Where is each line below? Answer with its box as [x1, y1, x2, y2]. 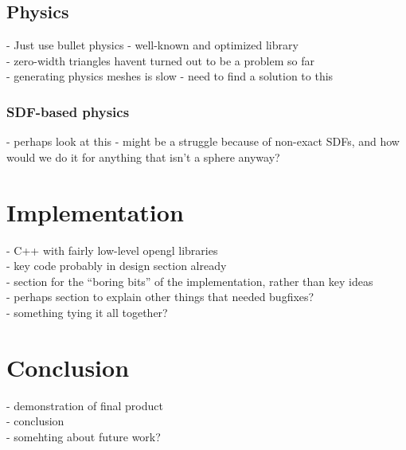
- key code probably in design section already [6, 257, 227, 274]
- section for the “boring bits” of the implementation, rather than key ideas [6, 272, 373, 289]
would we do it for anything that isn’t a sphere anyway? [6, 148, 280, 165]
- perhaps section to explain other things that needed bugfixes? [6, 288, 314, 305]
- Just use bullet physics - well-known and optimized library [6, 37, 299, 53]
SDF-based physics [6, 101, 130, 121]
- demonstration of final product [6, 397, 163, 413]
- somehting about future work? [6, 428, 161, 444]
